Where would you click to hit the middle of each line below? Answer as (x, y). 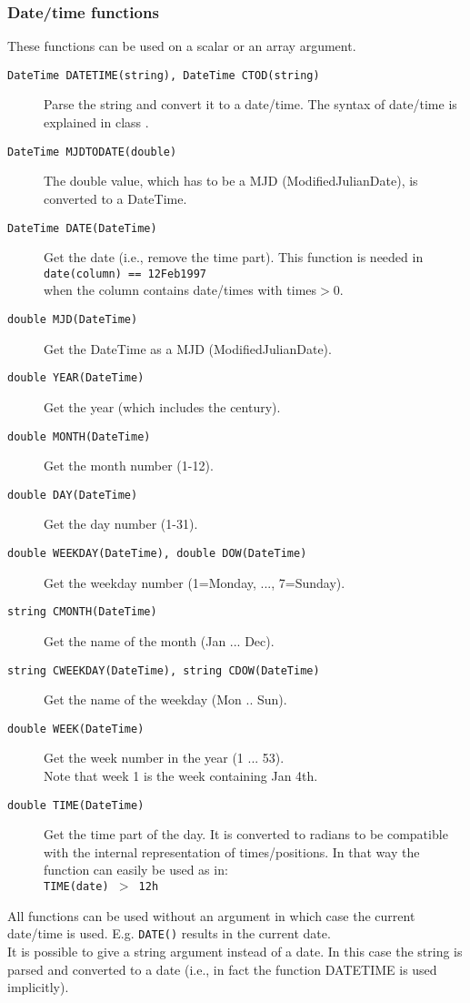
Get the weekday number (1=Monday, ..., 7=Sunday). (195, 582)
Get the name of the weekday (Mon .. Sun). (165, 699)
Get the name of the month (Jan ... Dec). (159, 640)
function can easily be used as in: (136, 870)
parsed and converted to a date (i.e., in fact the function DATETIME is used (222, 969)
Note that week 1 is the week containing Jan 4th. (181, 775)
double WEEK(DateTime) (76, 729)
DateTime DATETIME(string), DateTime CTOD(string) (164, 75)
